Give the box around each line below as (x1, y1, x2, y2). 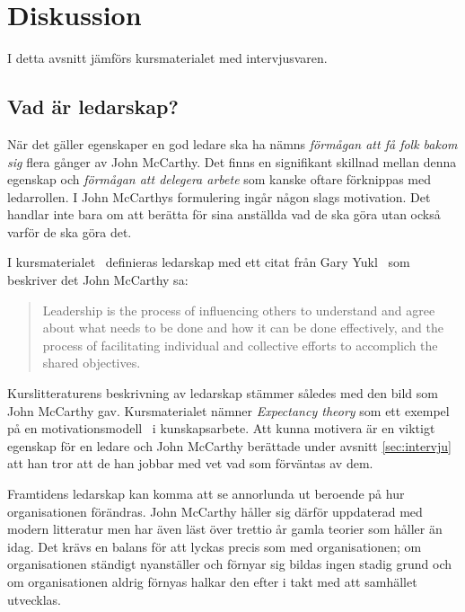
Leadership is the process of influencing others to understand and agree (42, 300, 435, 319)
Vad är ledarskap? (7, 93, 179, 120)
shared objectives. (42, 353, 141, 372)
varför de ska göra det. (7, 222, 132, 241)
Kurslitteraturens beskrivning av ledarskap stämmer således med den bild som (7, 384, 438, 403)
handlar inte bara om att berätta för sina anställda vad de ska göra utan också (7, 205, 441, 224)
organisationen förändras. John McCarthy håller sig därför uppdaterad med (7, 501, 423, 520)
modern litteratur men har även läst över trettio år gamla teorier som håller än (7, 519, 443, 538)
